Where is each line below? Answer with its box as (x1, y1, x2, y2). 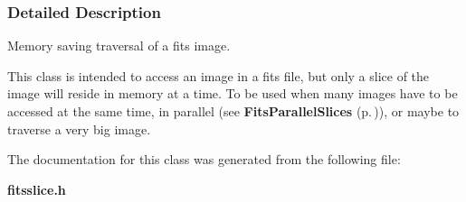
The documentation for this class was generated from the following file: (7, 150, 401, 169)
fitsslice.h (7, 179, 66, 198)
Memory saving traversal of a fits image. (7, 36, 231, 55)
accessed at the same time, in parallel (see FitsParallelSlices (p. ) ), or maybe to (7, 102, 460, 120)
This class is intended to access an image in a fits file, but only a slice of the (7, 66, 430, 85)
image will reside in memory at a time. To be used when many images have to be (7, 84, 458, 103)
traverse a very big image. (7, 119, 151, 138)
